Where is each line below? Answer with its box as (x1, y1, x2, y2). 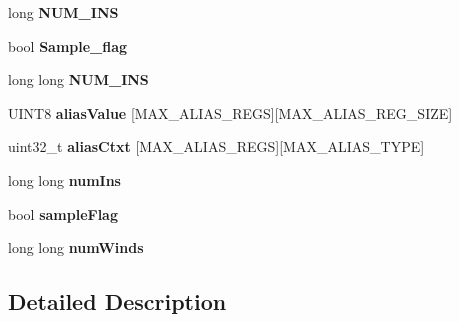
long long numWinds (8, 237, 144, 258)
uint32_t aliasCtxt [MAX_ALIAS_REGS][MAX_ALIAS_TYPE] (8, 136, 425, 157)
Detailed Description (8, 286, 227, 317)
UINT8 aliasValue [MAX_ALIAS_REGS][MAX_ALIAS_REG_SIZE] (8, 102, 453, 123)
